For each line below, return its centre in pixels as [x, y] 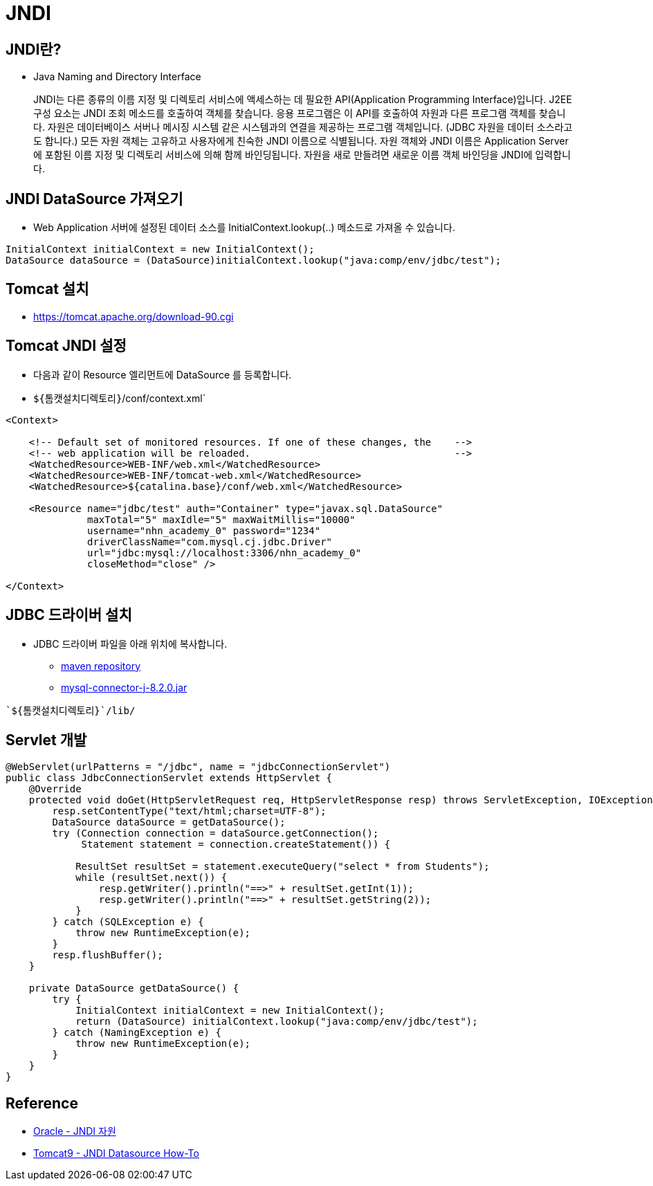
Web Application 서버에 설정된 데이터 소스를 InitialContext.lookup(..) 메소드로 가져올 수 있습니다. [244, 228]
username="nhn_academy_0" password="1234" [204, 530]
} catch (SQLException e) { [128, 922]
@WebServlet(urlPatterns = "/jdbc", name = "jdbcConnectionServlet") [198, 767]
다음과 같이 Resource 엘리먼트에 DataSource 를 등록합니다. [163, 374]
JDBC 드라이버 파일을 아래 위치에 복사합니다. [130, 644]
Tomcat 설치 [47, 289]
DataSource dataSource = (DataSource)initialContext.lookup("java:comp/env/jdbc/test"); [254, 261]
